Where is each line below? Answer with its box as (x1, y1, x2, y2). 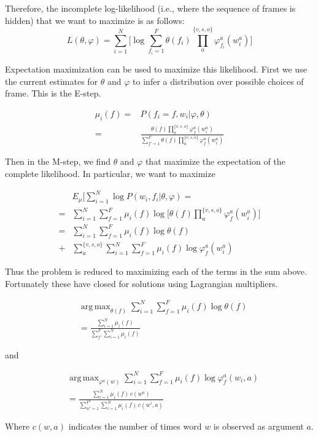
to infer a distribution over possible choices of (133, 74, 304, 87)
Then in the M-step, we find (5, 155, 111, 168)
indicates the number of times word (68, 420, 202, 433)
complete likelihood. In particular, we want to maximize (5, 167, 215, 179)
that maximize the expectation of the (145, 155, 285, 168)
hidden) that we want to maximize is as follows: (5, 14, 185, 26)
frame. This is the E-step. (5, 87, 101, 100)
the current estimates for (5, 74, 98, 87)
